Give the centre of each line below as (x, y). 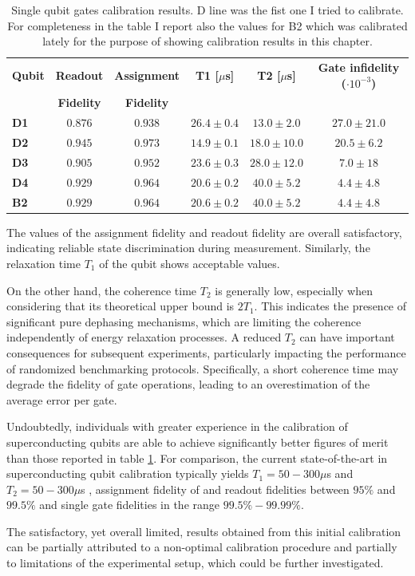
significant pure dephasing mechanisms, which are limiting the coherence (184, 321)
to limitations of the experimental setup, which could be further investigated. (195, 563)
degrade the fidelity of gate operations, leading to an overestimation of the (188, 384)
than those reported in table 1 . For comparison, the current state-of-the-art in (197, 458)
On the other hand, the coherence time (102, 290)
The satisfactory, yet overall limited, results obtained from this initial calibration (204, 531)
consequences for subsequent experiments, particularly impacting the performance (206, 352)
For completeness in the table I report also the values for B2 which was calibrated (207, 25)
